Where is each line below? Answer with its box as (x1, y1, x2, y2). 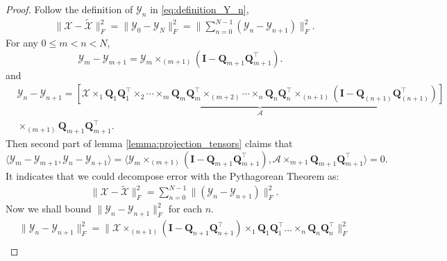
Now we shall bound (6, 201, 92, 216)
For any (6, 35, 38, 50)
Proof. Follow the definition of (6, 2, 133, 16)
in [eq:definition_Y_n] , (150, 2, 249, 16)
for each (168, 201, 202, 216)
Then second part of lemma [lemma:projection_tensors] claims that (6, 136, 293, 151)
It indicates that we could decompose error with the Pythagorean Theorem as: (6, 168, 339, 183)
